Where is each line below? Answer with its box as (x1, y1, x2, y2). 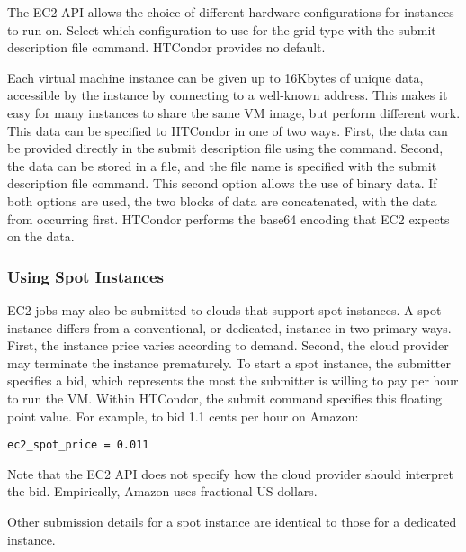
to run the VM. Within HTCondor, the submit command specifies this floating (7, 388, 443, 407)
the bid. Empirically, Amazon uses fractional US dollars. (7, 482, 318, 501)
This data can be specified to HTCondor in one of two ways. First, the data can (7, 121, 448, 140)
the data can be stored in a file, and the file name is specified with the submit (7, 156, 437, 175)
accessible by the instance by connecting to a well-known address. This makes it (7, 86, 448, 104)
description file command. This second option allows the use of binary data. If (7, 174, 437, 193)
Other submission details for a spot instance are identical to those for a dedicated (7, 511, 457, 530)
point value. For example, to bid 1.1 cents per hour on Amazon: (7, 406, 359, 425)
